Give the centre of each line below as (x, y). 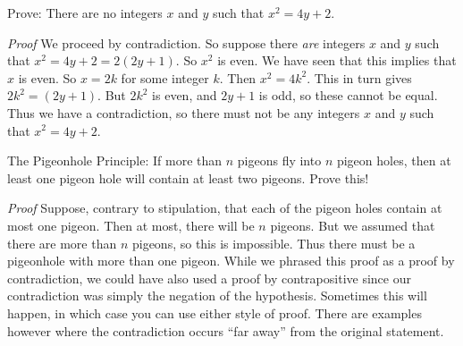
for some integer (165, 77)
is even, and (185, 95)
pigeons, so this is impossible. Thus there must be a (274, 243)
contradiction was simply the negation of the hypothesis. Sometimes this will (217, 295)
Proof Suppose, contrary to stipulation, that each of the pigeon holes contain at (225, 208)
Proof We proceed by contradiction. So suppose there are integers (186, 42)
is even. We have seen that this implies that (337, 60)
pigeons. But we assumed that (353, 225)
